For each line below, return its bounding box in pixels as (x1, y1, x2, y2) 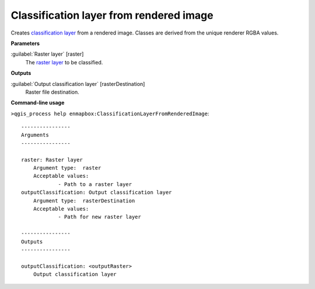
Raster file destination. (25, 88, 79, 95)
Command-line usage (10, 99, 65, 106)
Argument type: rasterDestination (33, 197, 135, 204)
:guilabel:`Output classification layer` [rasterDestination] (10, 80, 145, 87)
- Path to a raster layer (58, 181, 132, 187)
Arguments (21, 132, 49, 139)
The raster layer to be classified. (25, 59, 103, 66)
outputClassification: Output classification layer (21, 189, 172, 196)
